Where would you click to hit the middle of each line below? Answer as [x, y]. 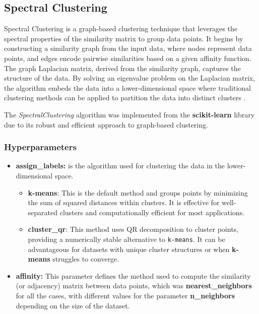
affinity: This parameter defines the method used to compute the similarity [133, 275]
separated [43, 212]
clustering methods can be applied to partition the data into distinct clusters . [125, 98]
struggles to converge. [86, 259]
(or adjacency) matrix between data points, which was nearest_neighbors [134, 286]
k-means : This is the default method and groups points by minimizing [138, 192]
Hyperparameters [40, 147]
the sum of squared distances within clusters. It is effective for [124, 202]
